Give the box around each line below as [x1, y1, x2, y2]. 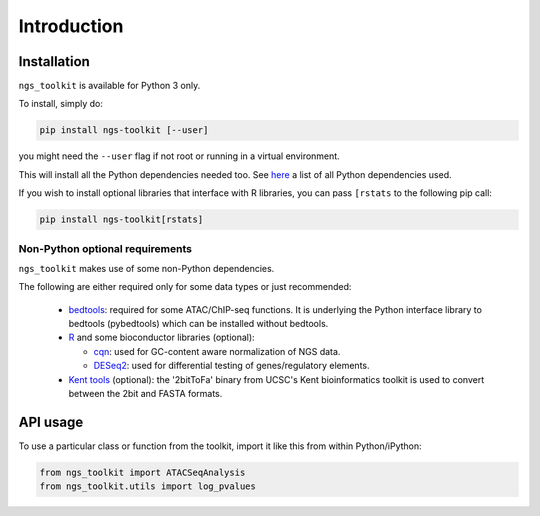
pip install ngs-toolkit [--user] [39, 125, 209, 136]
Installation [18, 53, 90, 70]
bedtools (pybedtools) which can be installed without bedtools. [68, 318, 329, 330]
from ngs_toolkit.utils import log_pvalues [39, 481, 257, 492]
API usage [18, 413, 84, 430]
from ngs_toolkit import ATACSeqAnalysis [39, 466, 246, 478]
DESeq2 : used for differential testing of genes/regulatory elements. [93, 360, 370, 372]
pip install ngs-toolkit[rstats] [39, 214, 204, 225]
